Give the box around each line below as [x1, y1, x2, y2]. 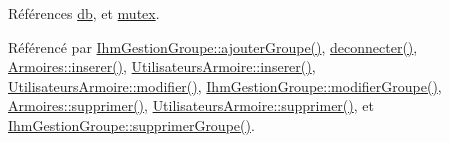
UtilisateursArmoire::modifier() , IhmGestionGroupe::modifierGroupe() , [8, 75, 442, 96]
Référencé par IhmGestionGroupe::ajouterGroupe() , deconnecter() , [8, 36, 418, 57]
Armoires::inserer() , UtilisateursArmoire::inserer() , [8, 56, 316, 77]
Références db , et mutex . [8, 3, 160, 23]
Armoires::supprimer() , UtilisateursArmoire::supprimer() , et [8, 95, 374, 116]
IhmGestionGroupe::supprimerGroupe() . [8, 114, 255, 135]
